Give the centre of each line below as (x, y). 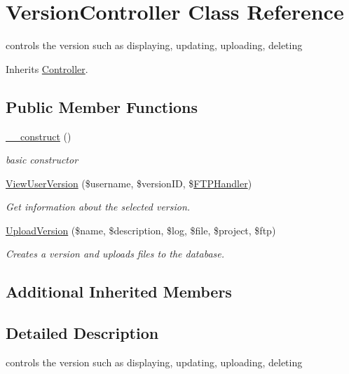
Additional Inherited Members (119, 292)
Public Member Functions (102, 106)
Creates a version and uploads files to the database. (115, 254)
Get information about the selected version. (98, 207)
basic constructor (42, 160)
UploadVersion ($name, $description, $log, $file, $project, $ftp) (141, 230)
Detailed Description (82, 333)
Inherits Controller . (47, 68)
